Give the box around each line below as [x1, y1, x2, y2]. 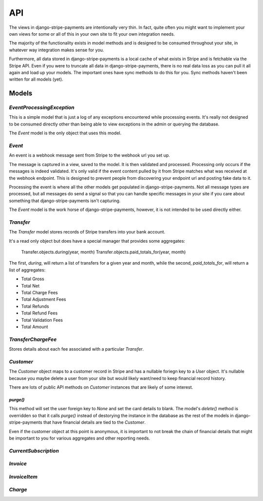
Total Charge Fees [21, 290, 58, 295]
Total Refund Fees [21, 310, 58, 316]
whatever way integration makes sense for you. [9, 47, 104, 53]
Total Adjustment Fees [21, 296, 66, 302]
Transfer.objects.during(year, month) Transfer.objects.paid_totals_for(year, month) [21, 249, 186, 255]
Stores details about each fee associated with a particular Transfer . [9, 346, 144, 352]
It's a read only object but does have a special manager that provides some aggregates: [9, 238, 185, 244]
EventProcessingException [9, 104, 75, 111]
